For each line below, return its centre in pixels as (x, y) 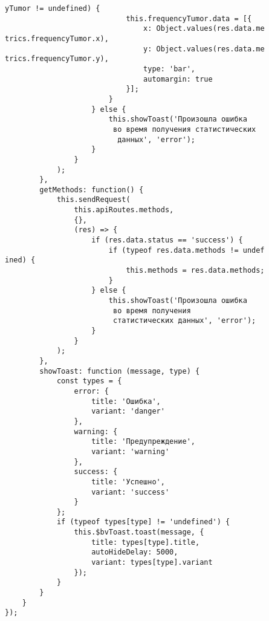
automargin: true (178, 79)
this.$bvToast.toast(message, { (139, 532)
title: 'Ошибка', (126, 401)
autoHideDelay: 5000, (135, 552)
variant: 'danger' (128, 411)
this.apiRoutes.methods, (124, 210)
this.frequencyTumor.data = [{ (189, 18)
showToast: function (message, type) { (120, 371)
